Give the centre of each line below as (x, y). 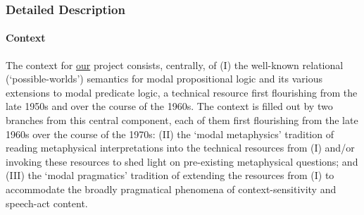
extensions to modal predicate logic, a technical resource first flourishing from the (182, 92)
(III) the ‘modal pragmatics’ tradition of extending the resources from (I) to (170, 175)
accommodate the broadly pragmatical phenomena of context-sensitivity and (171, 189)
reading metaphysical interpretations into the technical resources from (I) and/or (180, 148)
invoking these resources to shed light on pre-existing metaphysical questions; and (182, 161)
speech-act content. (47, 203)
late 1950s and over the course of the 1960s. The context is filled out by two (169, 106)
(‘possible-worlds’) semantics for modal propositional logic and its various (164, 79)
